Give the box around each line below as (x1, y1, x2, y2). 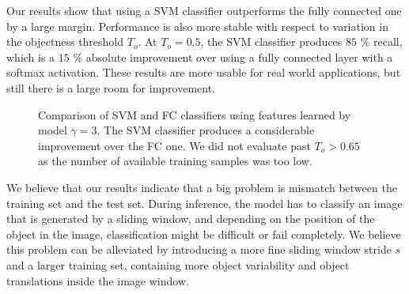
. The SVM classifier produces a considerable (97, 122, 315, 138)
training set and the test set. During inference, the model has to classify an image (6, 194, 403, 211)
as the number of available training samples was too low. (38, 153, 312, 169)
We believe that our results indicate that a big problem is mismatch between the (6, 179, 397, 195)
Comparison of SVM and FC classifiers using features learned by (38, 106, 351, 122)
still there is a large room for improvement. (6, 79, 215, 96)
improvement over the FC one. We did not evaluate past (38, 137, 311, 153)
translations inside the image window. (6, 272, 189, 288)
